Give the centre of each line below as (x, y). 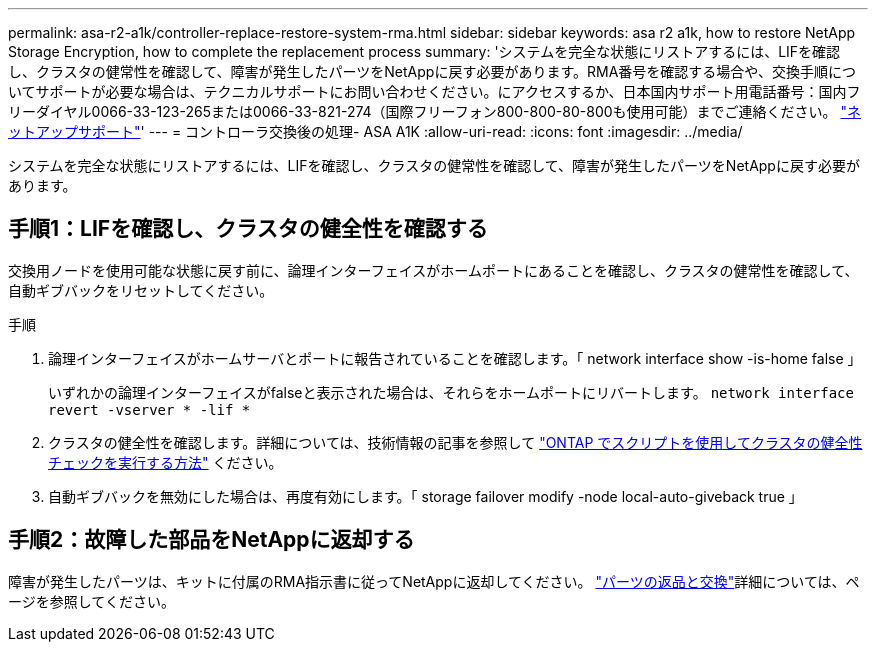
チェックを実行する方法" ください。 (165, 462)
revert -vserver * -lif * (149, 409)
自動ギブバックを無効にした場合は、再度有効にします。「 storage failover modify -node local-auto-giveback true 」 (425, 496)
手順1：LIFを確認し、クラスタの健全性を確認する (248, 229)
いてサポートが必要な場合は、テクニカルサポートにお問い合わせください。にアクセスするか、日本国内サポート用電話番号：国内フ (434, 91)
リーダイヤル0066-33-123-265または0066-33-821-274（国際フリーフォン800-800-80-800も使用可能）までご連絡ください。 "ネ (435, 111)
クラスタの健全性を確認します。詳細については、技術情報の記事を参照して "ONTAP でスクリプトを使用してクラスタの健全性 (455, 442)
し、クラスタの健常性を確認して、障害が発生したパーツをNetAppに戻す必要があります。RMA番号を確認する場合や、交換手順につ (432, 71)
